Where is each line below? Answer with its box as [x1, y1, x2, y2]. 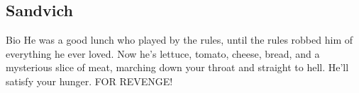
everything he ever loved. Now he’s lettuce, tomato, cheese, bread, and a [6, 46, 320, 61]
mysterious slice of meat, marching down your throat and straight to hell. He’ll [6, 60, 349, 75]
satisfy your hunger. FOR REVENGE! [6, 73, 173, 88]
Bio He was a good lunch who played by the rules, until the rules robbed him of [6, 32, 353, 47]
